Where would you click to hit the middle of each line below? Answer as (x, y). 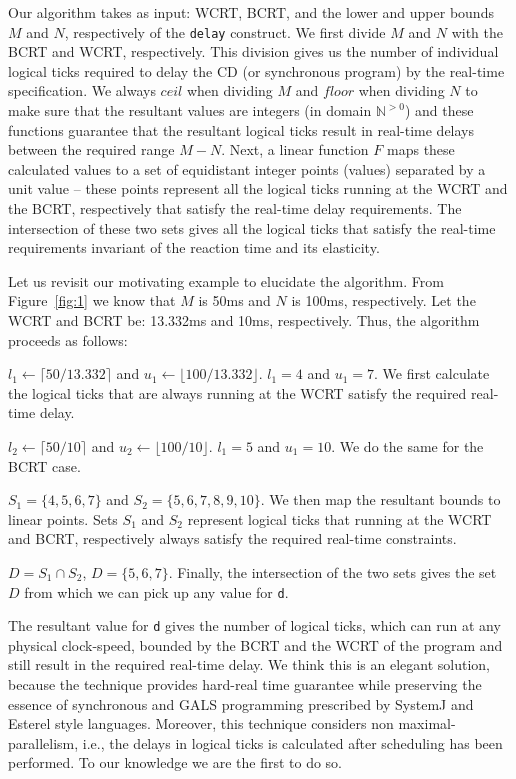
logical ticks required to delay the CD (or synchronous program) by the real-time (256, 70)
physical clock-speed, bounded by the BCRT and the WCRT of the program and (255, 644)
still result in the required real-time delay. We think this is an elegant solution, (249, 664)
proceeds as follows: (68, 339)
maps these (421, 149)
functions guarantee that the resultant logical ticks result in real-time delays (241, 129)
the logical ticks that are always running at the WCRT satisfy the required (237, 392)
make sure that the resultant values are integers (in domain (190, 110)
